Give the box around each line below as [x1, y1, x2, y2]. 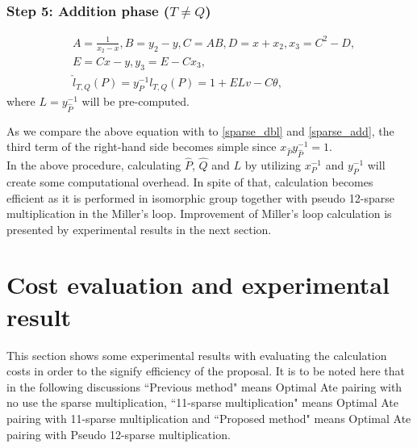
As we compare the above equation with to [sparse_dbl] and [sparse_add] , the [6, 122, 394, 139]
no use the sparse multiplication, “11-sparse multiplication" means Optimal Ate [6, 394, 399, 411]
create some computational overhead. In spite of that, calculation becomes [6, 173, 373, 190]
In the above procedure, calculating [6, 157, 181, 174]
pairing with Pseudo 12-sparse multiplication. [6, 425, 231, 442]
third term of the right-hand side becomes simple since [6, 138, 277, 155]
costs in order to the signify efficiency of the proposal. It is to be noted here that [6, 362, 406, 379]
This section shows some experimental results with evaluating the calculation [6, 346, 387, 363]
